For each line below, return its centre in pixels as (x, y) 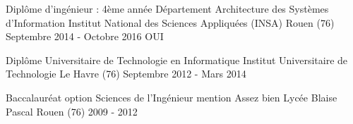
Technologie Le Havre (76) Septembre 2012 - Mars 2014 (126, 74)
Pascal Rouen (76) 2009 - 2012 (72, 111)
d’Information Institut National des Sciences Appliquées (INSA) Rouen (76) (170, 22)
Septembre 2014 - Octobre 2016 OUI (85, 36)
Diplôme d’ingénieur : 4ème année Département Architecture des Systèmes (167, 8)
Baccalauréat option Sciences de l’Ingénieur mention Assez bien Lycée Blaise (172, 97)
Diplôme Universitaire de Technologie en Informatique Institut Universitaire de (177, 60)
